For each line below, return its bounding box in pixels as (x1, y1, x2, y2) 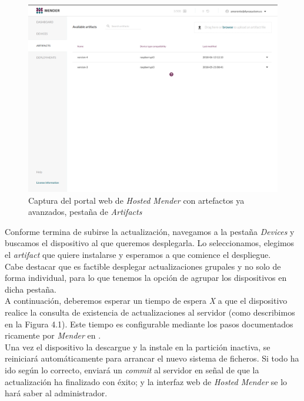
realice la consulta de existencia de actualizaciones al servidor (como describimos (5, 306, 295, 318)
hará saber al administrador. (5, 387, 108, 399)
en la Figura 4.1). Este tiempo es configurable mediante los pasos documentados (5, 317, 293, 330)
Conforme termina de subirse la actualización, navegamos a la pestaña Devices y (5, 225, 295, 237)
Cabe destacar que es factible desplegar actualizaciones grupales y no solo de (5, 260, 281, 272)
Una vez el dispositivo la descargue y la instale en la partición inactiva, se (5, 340, 270, 353)
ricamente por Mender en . (5, 329, 101, 342)
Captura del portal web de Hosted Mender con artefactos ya (28, 194, 245, 206)
